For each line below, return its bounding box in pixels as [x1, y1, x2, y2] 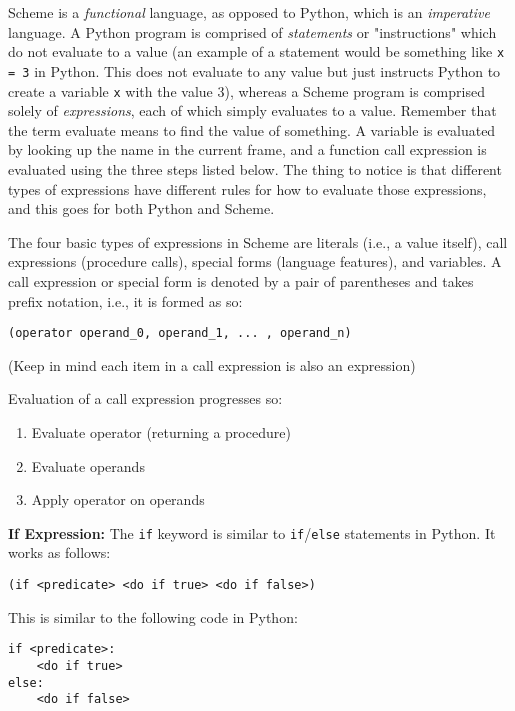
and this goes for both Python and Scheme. [8, 198, 275, 219]
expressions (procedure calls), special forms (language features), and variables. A [8, 251, 502, 272]
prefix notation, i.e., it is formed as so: [8, 290, 243, 311]
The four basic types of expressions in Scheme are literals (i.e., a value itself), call [8, 231, 508, 252]
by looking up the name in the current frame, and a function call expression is [8, 139, 487, 160]
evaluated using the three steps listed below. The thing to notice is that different [8, 158, 502, 179]
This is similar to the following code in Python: [8, 606, 298, 627]
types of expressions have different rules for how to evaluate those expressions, [8, 178, 487, 199]
